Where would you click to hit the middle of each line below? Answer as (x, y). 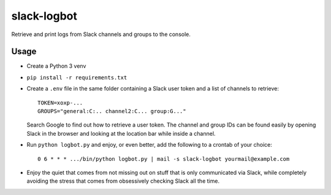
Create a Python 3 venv (56, 66)
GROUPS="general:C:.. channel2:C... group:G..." (112, 111)
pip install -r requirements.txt (77, 77)
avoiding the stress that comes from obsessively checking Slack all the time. (123, 181)
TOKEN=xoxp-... (60, 103)
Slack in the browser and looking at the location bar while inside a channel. (121, 133)
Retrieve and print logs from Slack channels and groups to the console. (101, 34)
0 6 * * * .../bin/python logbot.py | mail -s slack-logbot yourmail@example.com (164, 159)
